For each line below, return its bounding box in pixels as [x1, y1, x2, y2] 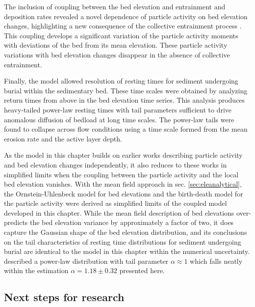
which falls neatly [190, 255, 243, 266]
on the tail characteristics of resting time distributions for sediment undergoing [4, 236, 241, 247]
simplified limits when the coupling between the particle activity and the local [4, 169, 239, 179]
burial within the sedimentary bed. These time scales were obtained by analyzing [4, 85, 248, 95]
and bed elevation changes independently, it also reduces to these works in [4, 159, 227, 169]
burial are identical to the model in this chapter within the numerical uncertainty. [4, 246, 250, 256]
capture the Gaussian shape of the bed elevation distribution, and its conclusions [4, 227, 247, 237]
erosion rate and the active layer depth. [4, 133, 122, 143]
